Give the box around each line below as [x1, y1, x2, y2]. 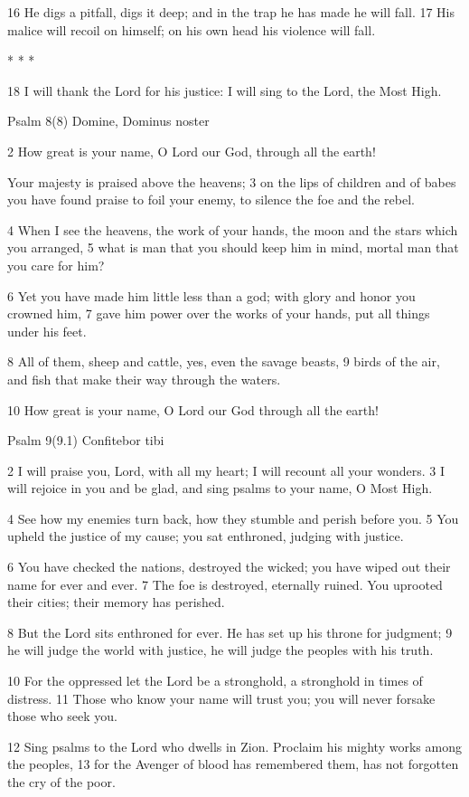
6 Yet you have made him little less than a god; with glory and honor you [7, 286, 416, 305]
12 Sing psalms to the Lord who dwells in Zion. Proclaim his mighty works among [7, 736, 462, 755]
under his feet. [7, 321, 87, 340]
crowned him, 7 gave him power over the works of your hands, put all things [7, 304, 430, 323]
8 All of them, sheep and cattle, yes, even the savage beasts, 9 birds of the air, [7, 352, 440, 371]
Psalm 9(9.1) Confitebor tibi [7, 431, 164, 450]
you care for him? [7, 255, 105, 274]
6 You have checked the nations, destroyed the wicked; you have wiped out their [7, 557, 451, 576]
